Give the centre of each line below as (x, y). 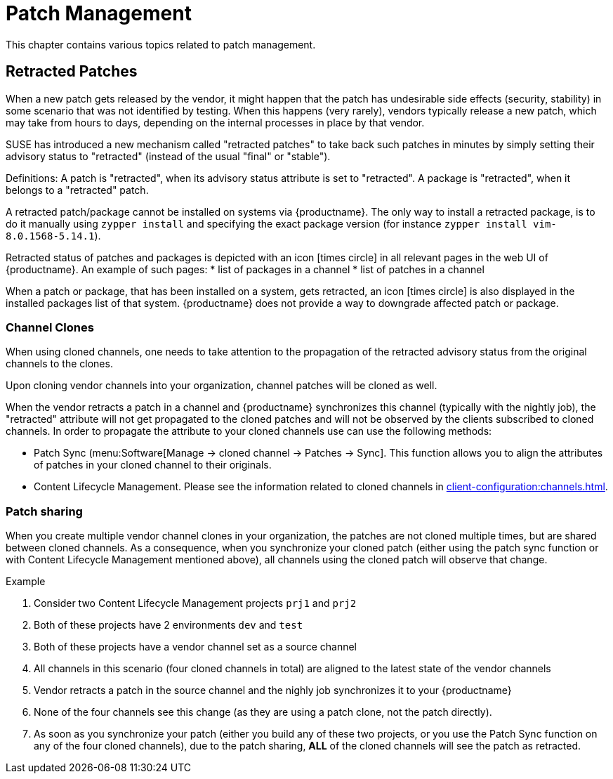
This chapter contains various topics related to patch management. (161, 44)
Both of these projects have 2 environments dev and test (169, 625)
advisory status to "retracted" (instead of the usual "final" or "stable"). (168, 156)
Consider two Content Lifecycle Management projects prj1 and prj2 (195, 603)
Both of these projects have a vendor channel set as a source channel (195, 647)
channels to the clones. (59, 364)
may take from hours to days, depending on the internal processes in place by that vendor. (215, 122)
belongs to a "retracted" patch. (77, 190)
